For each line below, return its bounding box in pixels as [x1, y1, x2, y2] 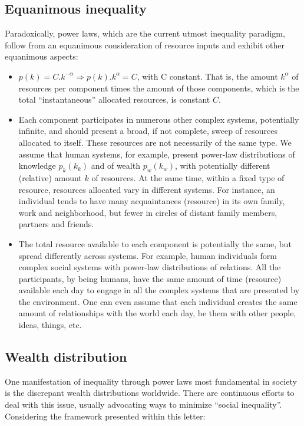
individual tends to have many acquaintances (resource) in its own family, [18, 195, 285, 207]
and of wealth [91, 159, 140, 172]
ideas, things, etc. [18, 319, 82, 331]
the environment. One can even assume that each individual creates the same [18, 295, 298, 307]
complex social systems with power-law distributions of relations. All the [18, 261, 281, 273]
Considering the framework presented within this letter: [5, 409, 206, 422]
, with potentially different [175, 159, 270, 172]
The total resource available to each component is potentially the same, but [18, 237, 292, 250]
